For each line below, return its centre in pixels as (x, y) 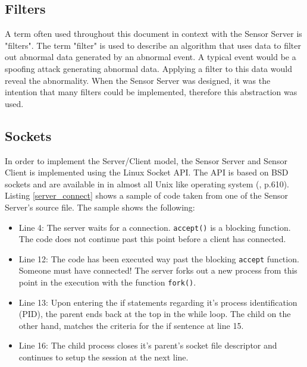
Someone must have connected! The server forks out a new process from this (158, 270)
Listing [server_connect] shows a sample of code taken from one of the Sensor (147, 195)
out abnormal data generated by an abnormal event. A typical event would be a (151, 57)
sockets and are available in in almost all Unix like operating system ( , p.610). (147, 183)
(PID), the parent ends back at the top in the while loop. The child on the (155, 314)
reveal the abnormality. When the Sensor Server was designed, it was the (138, 80)
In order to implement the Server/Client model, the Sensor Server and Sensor (146, 160)
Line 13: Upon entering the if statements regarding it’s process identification (158, 302)
